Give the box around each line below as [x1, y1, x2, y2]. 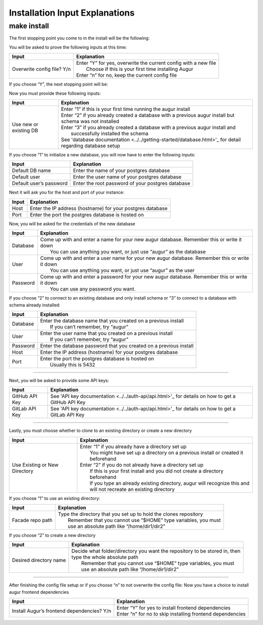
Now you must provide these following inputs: [9, 90, 101, 96]
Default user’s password [12, 180, 68, 187]
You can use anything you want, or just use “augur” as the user [50, 267, 195, 274]
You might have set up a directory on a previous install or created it [89, 449, 244, 456]
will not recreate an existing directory [89, 486, 175, 493]
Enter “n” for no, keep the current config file [76, 72, 177, 79]
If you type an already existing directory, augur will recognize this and [89, 479, 250, 486]
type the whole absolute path [71, 554, 139, 560]
